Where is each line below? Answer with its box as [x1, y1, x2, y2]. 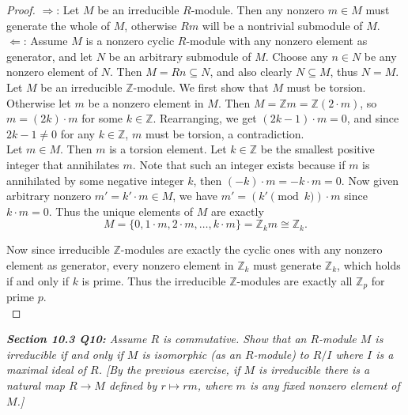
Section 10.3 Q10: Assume [6, 330, 147, 347]
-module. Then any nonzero [191, 2, 325, 17]
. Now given [341, 172, 399, 188]
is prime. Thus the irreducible [81, 272, 226, 289]
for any [60, 125, 95, 141]
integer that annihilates [6, 156, 119, 172]
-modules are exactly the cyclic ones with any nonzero [120, 241, 383, 258]
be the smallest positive [260, 141, 375, 157]
